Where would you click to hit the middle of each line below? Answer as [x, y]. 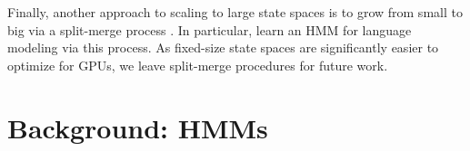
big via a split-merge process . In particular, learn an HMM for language [210, 29]
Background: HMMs [138, 127]
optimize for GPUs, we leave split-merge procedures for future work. [198, 65]
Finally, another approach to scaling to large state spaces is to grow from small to [235, 12]
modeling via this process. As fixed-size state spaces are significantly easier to [223, 47]
